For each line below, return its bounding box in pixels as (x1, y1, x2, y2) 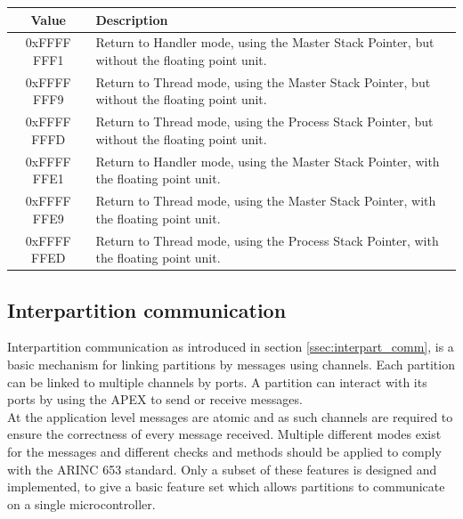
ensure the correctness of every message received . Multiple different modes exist (7, 425, 442, 443)
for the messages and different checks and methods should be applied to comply (7, 442, 442, 460)
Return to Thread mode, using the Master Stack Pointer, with (95, 191, 436, 210)
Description (95, 10, 168, 28)
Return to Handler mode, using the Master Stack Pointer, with (95, 151, 440, 170)
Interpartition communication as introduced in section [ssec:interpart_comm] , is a (7, 337, 454, 356)
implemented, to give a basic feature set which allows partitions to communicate (7, 477, 445, 496)
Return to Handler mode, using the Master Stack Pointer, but (95, 33, 435, 52)
